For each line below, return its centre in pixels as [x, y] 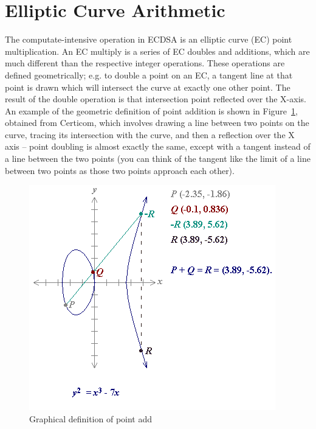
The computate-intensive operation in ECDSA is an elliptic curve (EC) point [149, 39]
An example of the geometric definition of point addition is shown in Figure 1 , [151, 110]
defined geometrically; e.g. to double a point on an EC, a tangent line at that [149, 75]
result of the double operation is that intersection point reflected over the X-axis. [156, 99]
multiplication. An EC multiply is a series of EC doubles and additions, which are [157, 51]
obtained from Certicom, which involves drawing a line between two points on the [157, 123]
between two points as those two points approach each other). [120, 170]
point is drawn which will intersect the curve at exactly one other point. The [148, 87]
